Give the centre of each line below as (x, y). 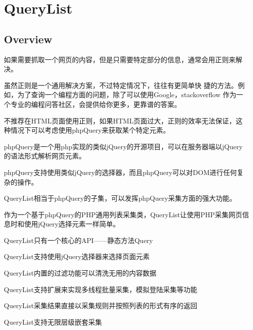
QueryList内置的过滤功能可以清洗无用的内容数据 (80, 273)
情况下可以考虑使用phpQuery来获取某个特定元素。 (90, 130)
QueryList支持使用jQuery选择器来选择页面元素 (77, 256)
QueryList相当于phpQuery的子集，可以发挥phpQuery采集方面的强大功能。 (120, 198)
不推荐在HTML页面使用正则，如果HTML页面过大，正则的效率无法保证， (120, 120)
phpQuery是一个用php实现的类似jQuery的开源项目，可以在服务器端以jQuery (123, 146)
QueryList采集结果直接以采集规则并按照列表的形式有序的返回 (101, 305)
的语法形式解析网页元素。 (45, 156)
